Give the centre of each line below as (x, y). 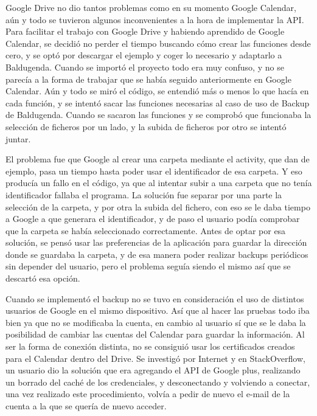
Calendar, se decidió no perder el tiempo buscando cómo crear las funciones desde (158, 43)
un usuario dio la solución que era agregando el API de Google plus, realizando (153, 370)
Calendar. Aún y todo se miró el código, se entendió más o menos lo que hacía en (157, 91)
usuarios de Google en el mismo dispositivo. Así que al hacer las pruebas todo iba (158, 310)
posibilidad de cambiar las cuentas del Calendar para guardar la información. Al (155, 334)
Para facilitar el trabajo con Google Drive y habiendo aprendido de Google (145, 31)
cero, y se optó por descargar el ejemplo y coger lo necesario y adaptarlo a (144, 55)
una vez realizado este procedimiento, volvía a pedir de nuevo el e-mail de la (148, 394)
